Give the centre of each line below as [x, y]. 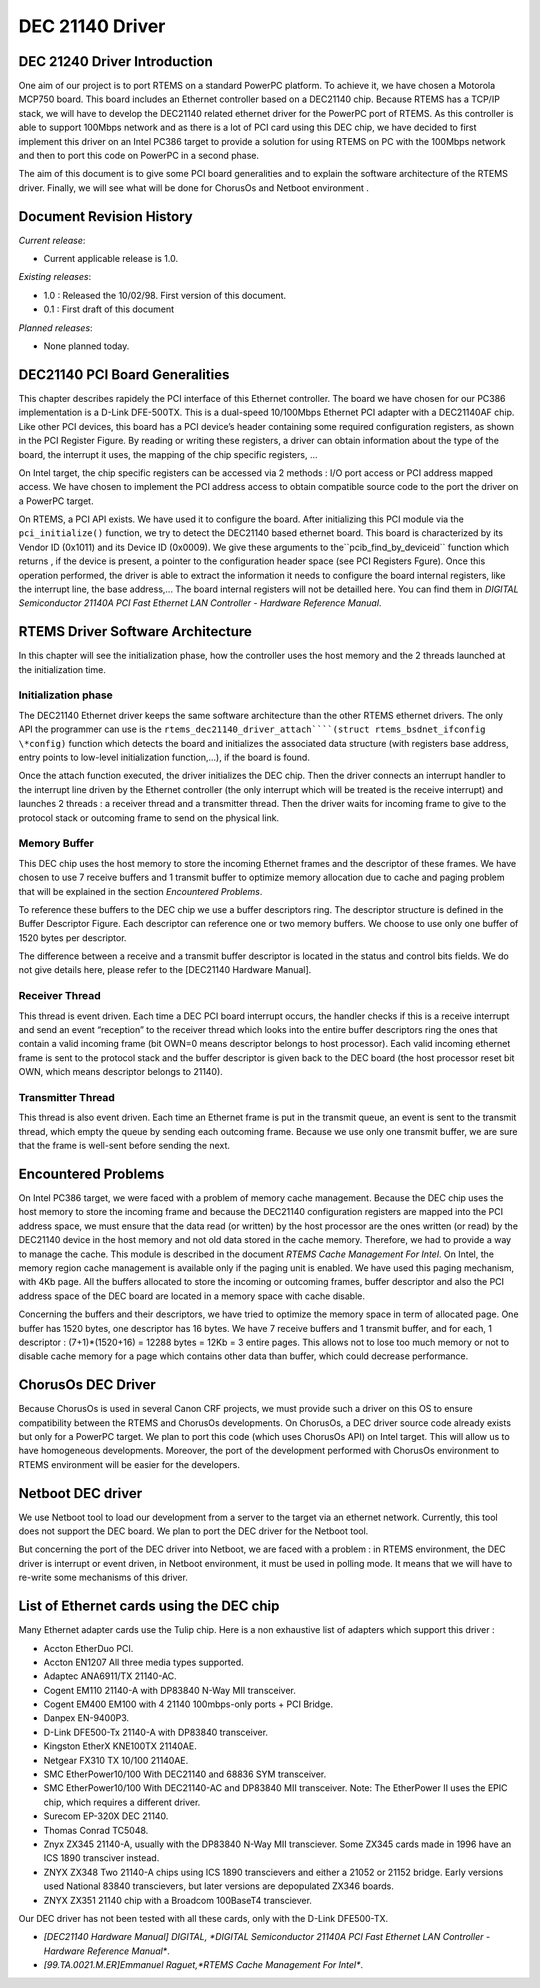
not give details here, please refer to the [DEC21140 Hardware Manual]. [165, 970]
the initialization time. [62, 669]
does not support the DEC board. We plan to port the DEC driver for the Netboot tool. [193, 1531]
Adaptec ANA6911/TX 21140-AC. [110, 1676]
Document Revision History [106, 216]
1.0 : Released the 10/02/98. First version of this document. [165, 295]
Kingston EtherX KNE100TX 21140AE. [120, 1746]
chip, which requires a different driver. [122, 1802]
